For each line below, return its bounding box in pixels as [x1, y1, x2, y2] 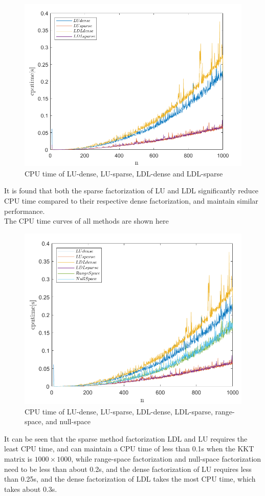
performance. [4, 205, 45, 216]
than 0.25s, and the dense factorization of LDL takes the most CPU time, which [4, 473, 256, 484]
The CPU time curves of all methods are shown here [4, 215, 169, 226]
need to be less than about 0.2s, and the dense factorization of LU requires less [4, 463, 252, 474]
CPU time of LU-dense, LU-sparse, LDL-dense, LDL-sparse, [25, 406, 213, 416]
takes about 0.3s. [4, 483, 57, 494]
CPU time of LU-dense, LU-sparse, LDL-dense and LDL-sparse [25, 168, 223, 178]
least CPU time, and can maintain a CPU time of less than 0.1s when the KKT [4, 443, 254, 454]
